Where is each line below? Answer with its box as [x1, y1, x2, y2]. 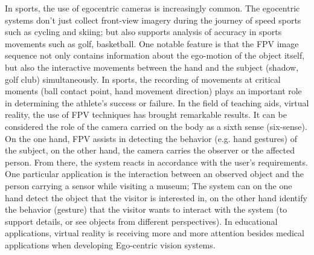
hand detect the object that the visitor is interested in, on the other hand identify [5, 191, 307, 204]
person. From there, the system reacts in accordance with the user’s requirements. [5, 155, 308, 168]
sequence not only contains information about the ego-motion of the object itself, [5, 49, 305, 62]
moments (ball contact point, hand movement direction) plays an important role [5, 85, 302, 97]
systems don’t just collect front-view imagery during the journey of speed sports [5, 13, 301, 26]
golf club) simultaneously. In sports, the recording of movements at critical [5, 73, 281, 85]
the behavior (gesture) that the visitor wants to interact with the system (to [5, 203, 287, 216]
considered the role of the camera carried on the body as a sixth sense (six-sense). [5, 120, 307, 132]
